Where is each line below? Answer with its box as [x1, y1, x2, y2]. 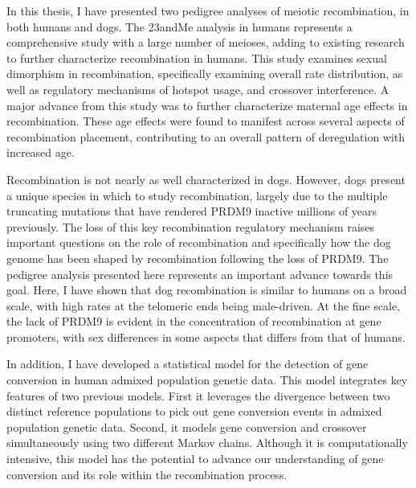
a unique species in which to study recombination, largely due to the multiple [6, 187, 388, 203]
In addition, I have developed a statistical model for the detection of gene [6, 355, 369, 372]
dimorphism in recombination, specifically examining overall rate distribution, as [6, 65, 403, 82]
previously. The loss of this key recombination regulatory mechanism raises [6, 218, 375, 235]
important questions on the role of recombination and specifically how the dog [6, 234, 391, 251]
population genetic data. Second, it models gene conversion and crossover [6, 418, 367, 435]
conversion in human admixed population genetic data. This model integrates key [6, 371, 408, 388]
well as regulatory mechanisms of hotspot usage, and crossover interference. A [6, 80, 389, 97]
